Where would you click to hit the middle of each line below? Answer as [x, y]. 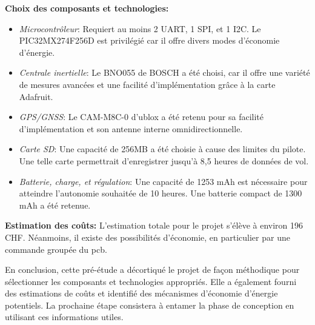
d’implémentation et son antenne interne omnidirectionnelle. [131, 128]
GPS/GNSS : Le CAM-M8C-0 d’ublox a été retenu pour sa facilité [141, 117]
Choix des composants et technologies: [87, 8]
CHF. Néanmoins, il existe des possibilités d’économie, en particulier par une [148, 237]
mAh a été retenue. [55, 205]
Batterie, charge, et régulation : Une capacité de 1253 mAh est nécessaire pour [163, 181]
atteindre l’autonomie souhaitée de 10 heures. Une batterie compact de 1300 [161, 193]
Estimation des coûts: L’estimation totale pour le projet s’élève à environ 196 [154, 225]
